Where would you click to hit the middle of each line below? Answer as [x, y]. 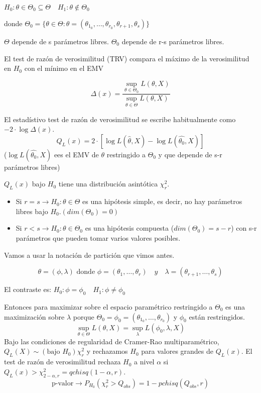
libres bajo [32, 211]
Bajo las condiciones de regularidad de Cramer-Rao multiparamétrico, [112, 341]
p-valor [62, 383]
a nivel [144, 362]
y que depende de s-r [190, 154]
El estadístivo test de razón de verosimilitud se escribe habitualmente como [120, 119]
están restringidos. [217, 316]
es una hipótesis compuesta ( [129, 228]
